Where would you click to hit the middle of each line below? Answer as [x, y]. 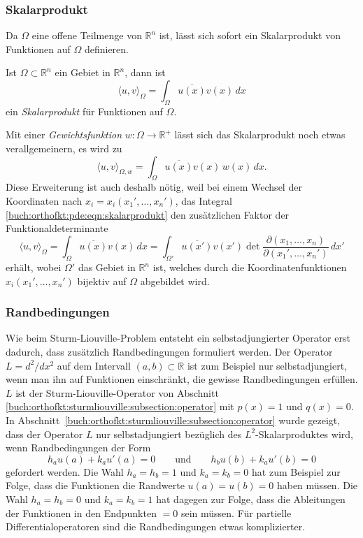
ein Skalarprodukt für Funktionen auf [84, 111]
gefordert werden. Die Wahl [65, 471]
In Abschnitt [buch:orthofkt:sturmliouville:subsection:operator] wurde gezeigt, [173, 420]
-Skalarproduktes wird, [304, 434]
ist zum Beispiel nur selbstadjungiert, [267, 365]
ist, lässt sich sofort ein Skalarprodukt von [250, 35]
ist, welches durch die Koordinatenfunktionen [250, 267]
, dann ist [145, 72]
